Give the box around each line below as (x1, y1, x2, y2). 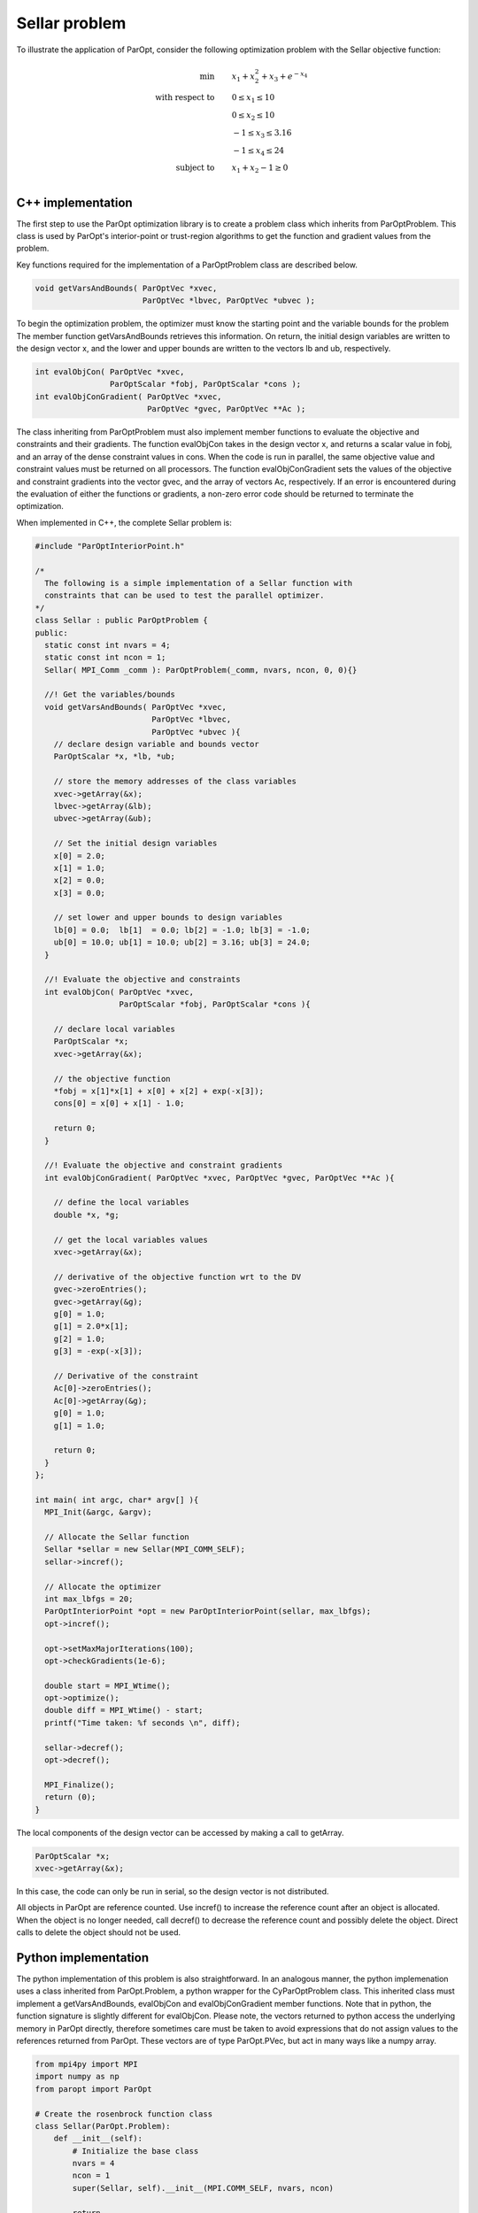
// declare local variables (53, 1024, 176, 1034)
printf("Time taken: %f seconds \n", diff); (44, 1717, 241, 1728)
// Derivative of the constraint (53, 1370, 199, 1381)
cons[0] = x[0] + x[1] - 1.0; (53, 1099, 185, 1108)
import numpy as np (35, 2071, 119, 2082)
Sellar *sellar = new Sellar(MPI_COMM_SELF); (44, 1545, 245, 1554)
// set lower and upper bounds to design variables (53, 913, 283, 922)
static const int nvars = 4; (44, 640, 172, 650)
